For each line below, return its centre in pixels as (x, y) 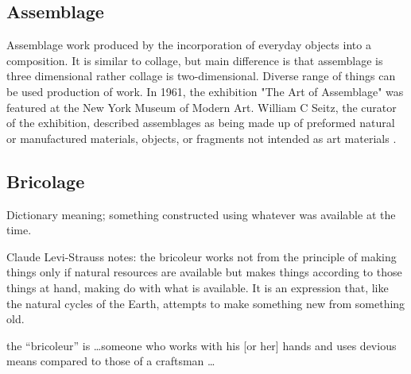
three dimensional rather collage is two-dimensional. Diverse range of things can (201, 76)
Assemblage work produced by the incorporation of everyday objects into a (189, 45)
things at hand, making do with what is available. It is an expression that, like (198, 287)
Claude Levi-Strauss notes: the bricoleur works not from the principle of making (202, 256)
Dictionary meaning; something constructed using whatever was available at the (201, 214)
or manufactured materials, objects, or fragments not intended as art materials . (202, 138)
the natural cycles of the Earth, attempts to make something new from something (206, 303)
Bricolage (46, 181)
